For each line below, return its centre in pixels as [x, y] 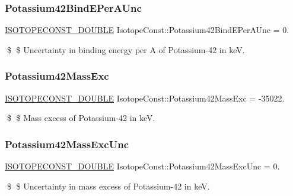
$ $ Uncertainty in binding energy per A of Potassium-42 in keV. [126, 49]
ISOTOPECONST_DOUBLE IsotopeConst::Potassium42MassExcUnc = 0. [142, 166]
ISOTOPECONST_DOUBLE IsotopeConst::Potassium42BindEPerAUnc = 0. [147, 30]
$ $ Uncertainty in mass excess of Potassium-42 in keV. [108, 186]
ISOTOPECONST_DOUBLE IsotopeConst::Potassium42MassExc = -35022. [145, 98]
